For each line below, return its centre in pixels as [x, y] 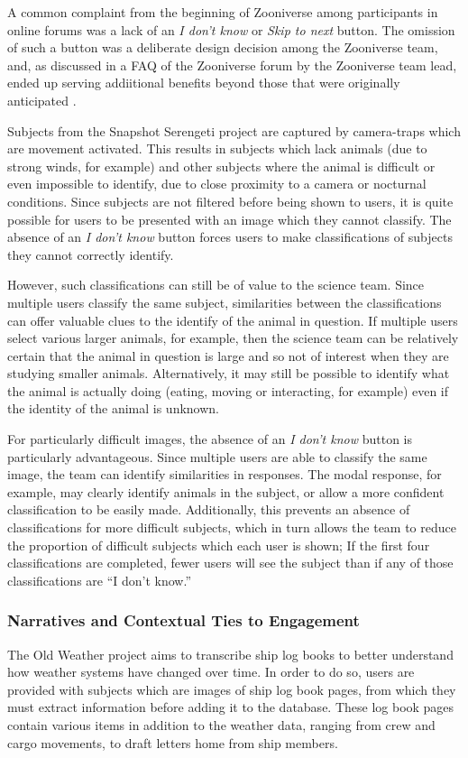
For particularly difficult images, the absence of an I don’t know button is [210, 439]
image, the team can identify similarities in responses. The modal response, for [225, 474]
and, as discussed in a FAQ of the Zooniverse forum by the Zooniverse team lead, [232, 65]
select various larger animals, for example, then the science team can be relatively [233, 338]
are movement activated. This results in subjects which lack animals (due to [217, 148]
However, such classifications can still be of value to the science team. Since [216, 285]
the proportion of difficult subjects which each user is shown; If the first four [219, 545]
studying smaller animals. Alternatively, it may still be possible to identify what [229, 373]
